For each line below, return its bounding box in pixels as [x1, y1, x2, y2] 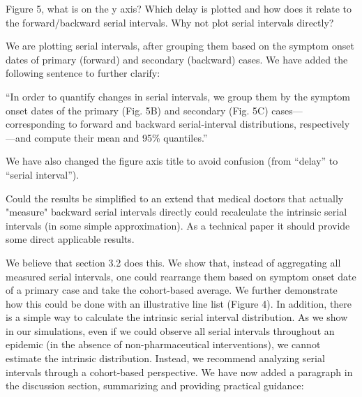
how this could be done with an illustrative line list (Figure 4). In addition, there [6, 296, 352, 310]
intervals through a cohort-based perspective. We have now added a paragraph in [6, 364, 353, 379]
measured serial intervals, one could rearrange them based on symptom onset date [6, 269, 356, 283]
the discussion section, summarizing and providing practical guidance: [6, 378, 304, 393]
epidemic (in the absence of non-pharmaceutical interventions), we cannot [6, 337, 321, 352]
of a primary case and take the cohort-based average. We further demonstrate [6, 283, 338, 297]
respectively [299, 117, 350, 131]
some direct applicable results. [6, 232, 135, 246]
